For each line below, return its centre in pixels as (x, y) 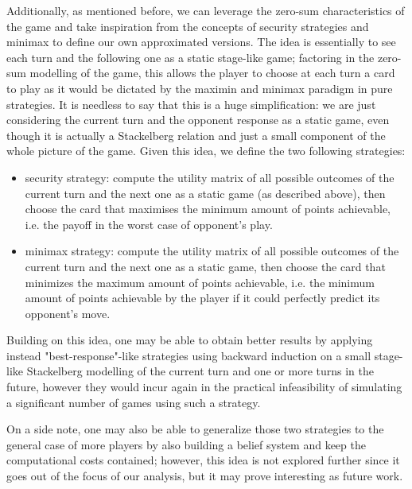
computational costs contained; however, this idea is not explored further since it (203, 460)
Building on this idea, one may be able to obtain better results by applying (190, 340)
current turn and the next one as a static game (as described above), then (205, 193)
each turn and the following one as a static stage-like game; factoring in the (190, 57)
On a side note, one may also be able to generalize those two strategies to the (195, 429)
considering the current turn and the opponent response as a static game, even (198, 120)
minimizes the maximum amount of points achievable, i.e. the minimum (200, 282)
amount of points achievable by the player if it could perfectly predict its (202, 298)
